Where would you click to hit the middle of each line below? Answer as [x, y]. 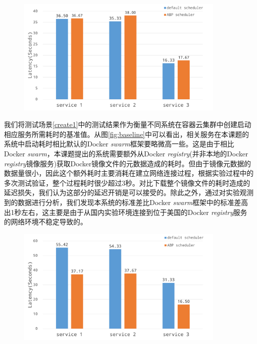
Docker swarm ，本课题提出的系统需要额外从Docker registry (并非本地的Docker [126, 154]
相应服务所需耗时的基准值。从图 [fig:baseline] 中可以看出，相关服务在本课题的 [127, 134]
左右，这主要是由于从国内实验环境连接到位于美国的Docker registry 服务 [134, 212]
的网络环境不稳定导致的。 [46, 222]
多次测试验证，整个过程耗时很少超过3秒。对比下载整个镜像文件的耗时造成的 [127, 182]
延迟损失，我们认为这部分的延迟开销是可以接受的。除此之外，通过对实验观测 [129, 192]
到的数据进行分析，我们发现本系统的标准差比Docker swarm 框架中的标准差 [123, 202]
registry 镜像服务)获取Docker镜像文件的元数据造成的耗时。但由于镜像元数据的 [128, 163]
